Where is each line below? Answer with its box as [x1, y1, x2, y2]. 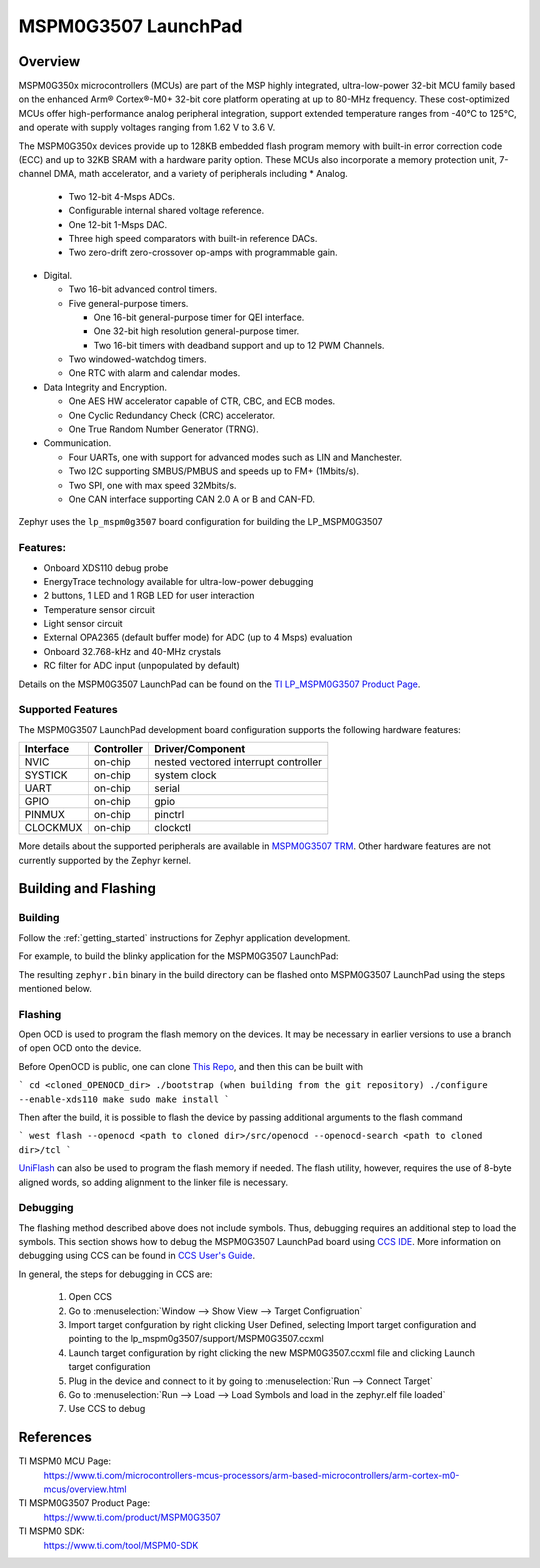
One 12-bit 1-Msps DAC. [68, 218, 168, 230]
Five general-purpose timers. [68, 297, 189, 309]
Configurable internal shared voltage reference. [68, 205, 265, 217]
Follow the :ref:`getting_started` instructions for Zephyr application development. [18, 931, 351, 944]
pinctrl [154, 808, 185, 822]
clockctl [154, 821, 192, 835]
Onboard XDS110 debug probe [43, 561, 169, 574]
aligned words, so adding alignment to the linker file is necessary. [18, 1176, 289, 1188]
